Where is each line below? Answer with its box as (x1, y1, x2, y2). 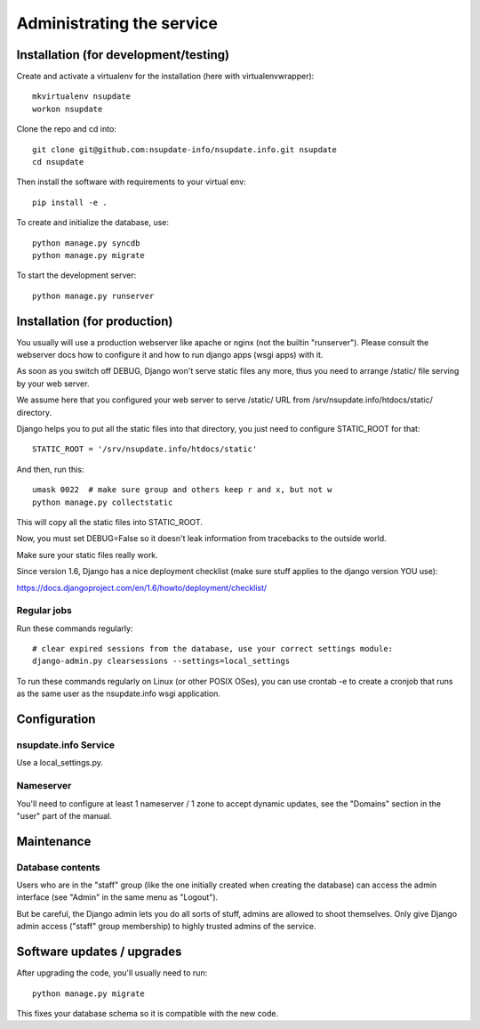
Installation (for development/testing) (16, 47, 230, 62)
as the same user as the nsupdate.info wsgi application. (16, 688, 221, 699)
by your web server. (16, 378, 90, 389)
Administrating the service (16, 13, 218, 33)
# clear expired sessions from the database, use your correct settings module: (32, 644, 394, 654)
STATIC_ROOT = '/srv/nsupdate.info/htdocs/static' (32, 444, 258, 454)
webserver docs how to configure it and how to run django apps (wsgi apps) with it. (16, 350, 324, 361)
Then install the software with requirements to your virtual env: (16, 176, 246, 187)
